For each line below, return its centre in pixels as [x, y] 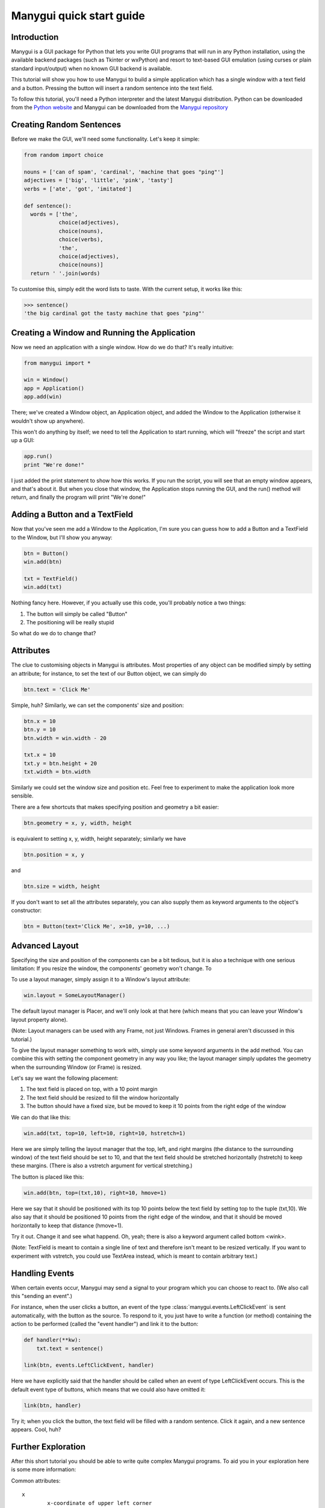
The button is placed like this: [48, 1177]
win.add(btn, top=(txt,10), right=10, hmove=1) [95, 1193]
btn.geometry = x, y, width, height [78, 823]
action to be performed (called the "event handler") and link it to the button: [105, 1324]
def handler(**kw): [52, 1340]
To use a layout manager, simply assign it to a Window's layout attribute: [101, 980]
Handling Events [43, 1273]
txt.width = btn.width [57, 772]
